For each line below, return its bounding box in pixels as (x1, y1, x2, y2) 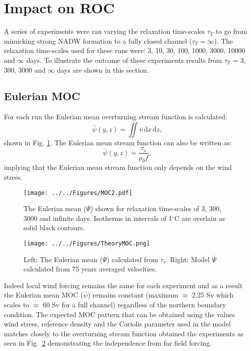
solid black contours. (24, 222, 85, 233)
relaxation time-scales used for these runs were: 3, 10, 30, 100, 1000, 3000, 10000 (4, 45, 245, 55)
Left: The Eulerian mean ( (24, 254, 103, 264)
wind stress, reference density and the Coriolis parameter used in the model (4, 319, 231, 329)
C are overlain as (174, 213, 225, 223)
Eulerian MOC (4, 88, 80, 104)
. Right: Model (166, 254, 210, 264)
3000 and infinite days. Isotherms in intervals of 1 (24, 213, 172, 223)
